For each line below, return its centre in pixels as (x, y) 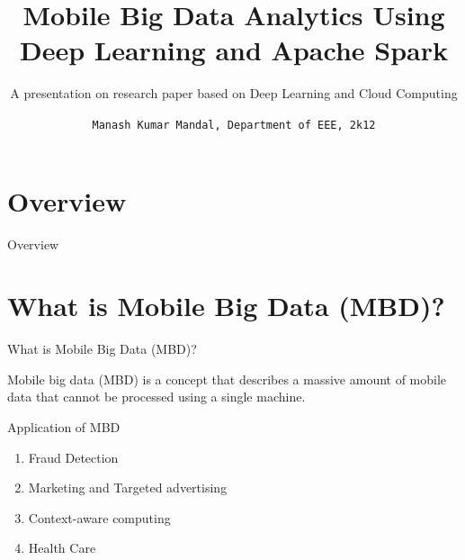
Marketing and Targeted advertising (128, 488)
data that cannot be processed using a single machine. (156, 397)
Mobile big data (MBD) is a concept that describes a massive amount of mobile (227, 379)
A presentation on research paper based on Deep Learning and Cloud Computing (234, 93)
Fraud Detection (73, 457)
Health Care (62, 548)
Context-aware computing (99, 517)
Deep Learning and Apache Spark (234, 50)
